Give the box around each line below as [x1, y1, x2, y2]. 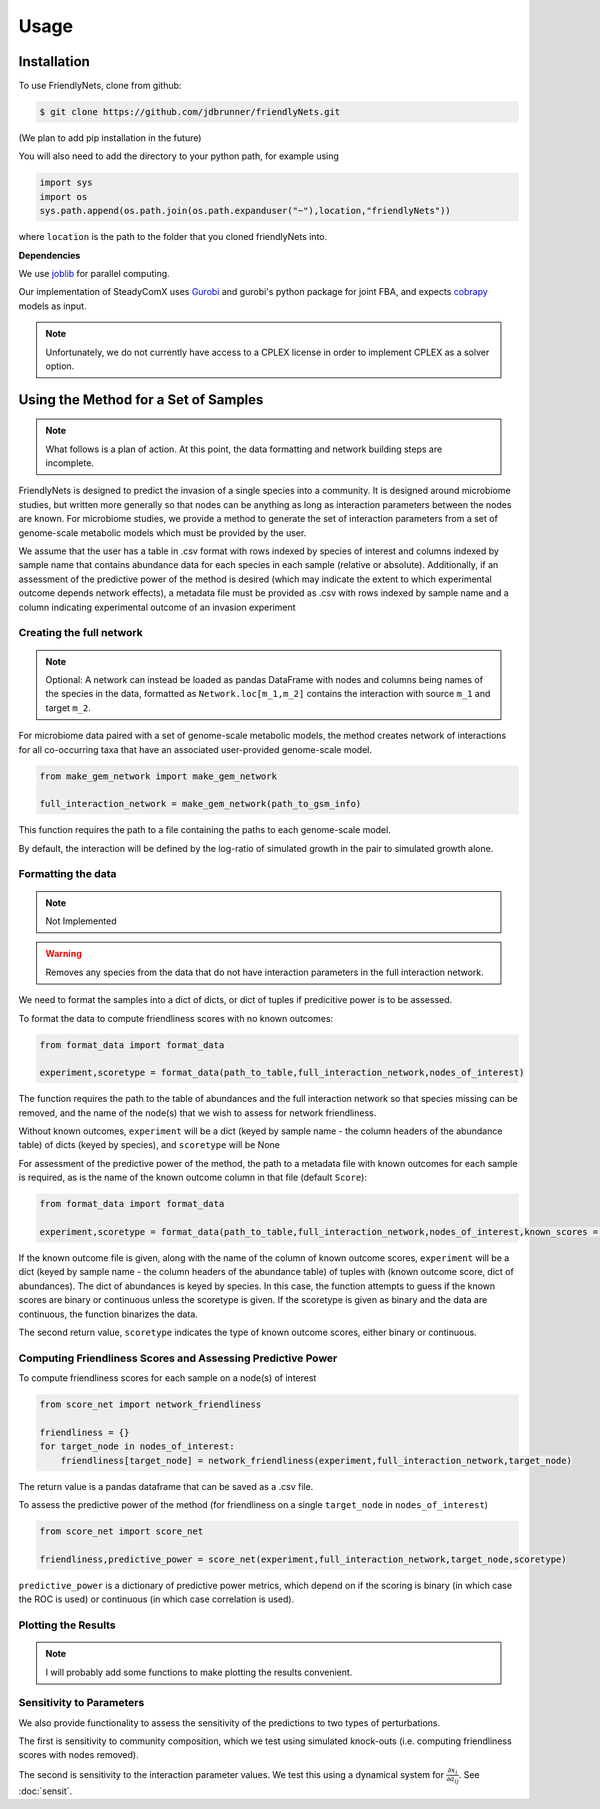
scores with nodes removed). [18, 1749, 139, 1761]
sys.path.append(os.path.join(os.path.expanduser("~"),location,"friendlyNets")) [39, 205, 452, 217]
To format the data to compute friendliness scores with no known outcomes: [18, 1012, 334, 1024]
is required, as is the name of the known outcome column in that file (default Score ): [18, 1171, 367, 1184]
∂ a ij [446, 1775, 459, 1785]
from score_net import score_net [39, 1526, 204, 1537]
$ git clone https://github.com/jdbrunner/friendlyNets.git [39, 106, 341, 118]
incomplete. [45, 457, 95, 469]
